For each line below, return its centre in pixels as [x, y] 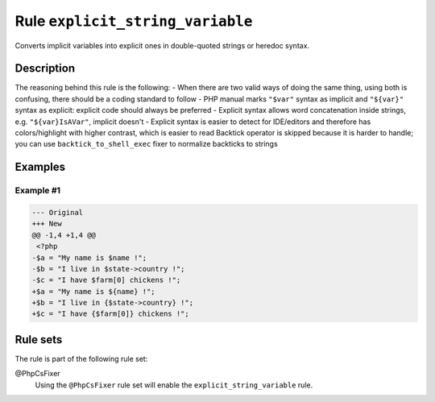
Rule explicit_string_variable [134, 21]
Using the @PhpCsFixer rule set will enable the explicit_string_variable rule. [174, 385]
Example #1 [37, 191]
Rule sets [39, 340]
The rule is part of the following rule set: [81, 358]
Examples [40, 167]
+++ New [47, 224]
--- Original [58, 212]
